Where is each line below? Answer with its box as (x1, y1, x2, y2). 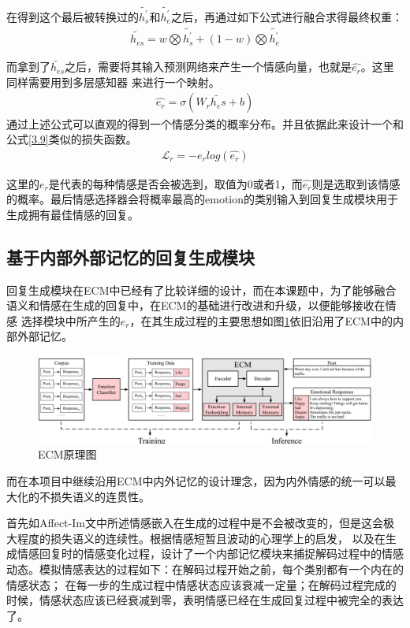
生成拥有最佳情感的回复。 (6, 206, 139, 222)
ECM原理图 (38, 446, 97, 463)
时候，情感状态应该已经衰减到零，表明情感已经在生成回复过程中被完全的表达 (6, 592, 404, 608)
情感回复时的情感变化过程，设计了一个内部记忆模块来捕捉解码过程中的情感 (17, 545, 404, 562)
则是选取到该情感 (311, 175, 401, 191)
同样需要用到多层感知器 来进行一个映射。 (6, 73, 220, 90)
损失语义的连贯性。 (50, 488, 150, 504)
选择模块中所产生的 (20, 312, 121, 329)
